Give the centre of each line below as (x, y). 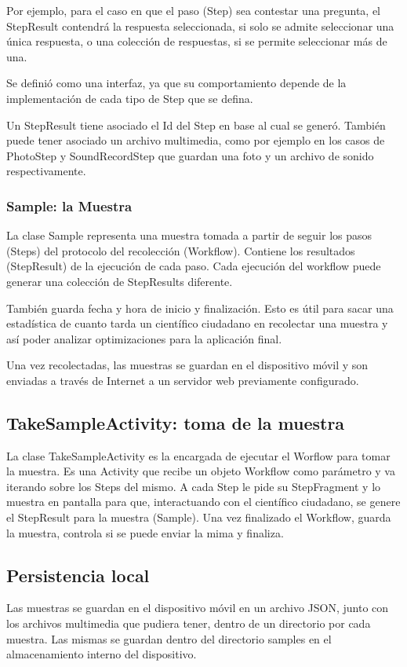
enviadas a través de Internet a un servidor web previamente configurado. (183, 380)
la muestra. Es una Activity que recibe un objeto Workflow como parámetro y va (201, 471)
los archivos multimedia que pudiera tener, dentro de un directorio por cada (189, 623)
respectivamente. (46, 171)
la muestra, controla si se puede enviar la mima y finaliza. (145, 532)
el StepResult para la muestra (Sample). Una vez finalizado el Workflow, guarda (199, 517)
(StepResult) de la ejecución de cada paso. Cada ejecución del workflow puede (194, 266)
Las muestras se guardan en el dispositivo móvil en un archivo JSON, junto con (198, 608)
